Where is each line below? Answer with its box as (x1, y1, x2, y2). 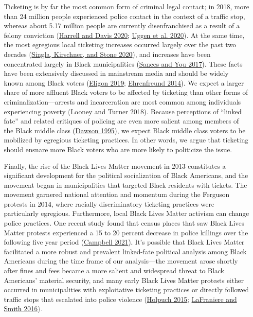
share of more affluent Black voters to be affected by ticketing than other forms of (4, 87, 248, 97)
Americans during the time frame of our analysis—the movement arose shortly (4, 256, 238, 266)
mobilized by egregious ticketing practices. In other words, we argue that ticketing (4, 135, 249, 145)
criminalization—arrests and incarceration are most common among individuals (4, 96, 241, 106)
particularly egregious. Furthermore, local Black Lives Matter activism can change (4, 208, 249, 218)
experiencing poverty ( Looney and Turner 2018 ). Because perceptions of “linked (4, 106, 242, 116)
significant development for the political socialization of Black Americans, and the (4, 170, 248, 180)
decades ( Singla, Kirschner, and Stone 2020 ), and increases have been (4, 49, 211, 59)
